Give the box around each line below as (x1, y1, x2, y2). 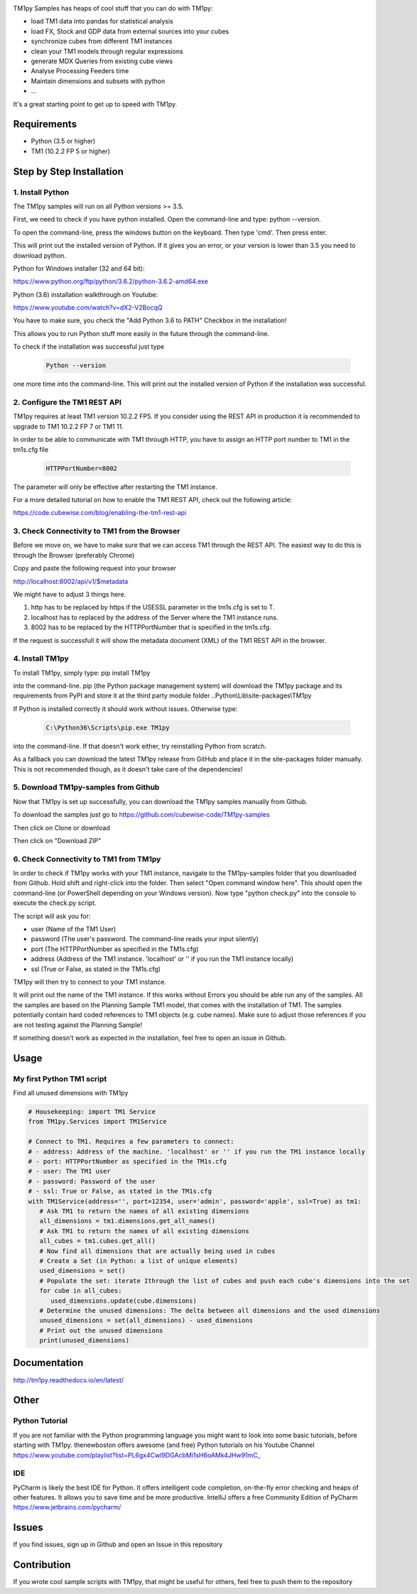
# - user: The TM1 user (28, 1167, 112, 1176)
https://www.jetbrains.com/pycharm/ (13, 1503, 121, 1512)
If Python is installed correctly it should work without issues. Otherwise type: (13, 704, 238, 713)
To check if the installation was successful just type (13, 342, 165, 351)
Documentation (13, 1357, 84, 1369)
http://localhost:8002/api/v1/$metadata (13, 577, 129, 585)
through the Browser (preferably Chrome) (13, 551, 135, 559)
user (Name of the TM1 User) (31, 925, 117, 933)
